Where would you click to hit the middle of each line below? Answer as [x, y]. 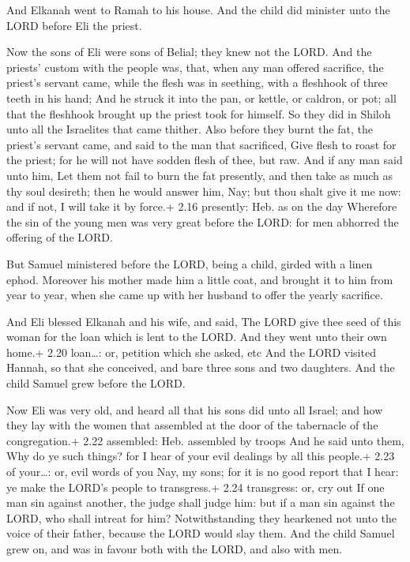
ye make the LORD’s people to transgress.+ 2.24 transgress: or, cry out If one [196, 487]
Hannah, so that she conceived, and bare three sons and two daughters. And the [201, 367]
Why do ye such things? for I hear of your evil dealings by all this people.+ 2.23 [201, 456]
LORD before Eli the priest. [74, 25]
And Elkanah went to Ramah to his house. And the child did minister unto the [198, 9]
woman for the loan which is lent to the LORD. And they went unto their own [197, 337]
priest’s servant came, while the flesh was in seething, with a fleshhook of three [197, 82]
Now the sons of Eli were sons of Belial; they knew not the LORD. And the [189, 52]
